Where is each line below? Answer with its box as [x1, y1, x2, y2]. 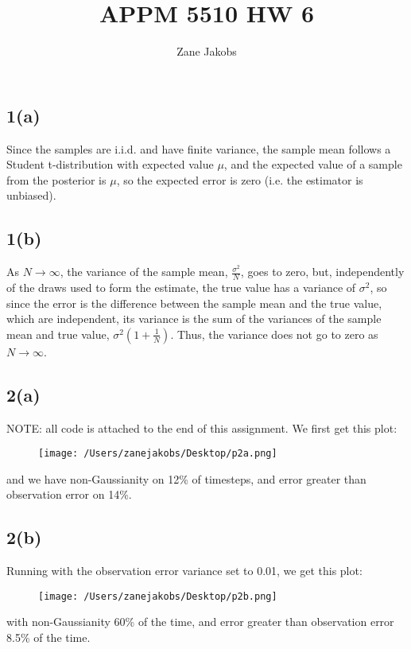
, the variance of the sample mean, [60, 263, 228, 280]
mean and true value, [6, 325, 110, 342]
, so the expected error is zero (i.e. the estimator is [116, 171, 363, 188]
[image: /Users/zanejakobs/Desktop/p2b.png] [38, 590, 277, 602]
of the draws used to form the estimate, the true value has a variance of [6, 278, 356, 295]
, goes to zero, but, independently [240, 263, 405, 280]
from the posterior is [6, 171, 107, 188]
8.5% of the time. [6, 629, 91, 645]
